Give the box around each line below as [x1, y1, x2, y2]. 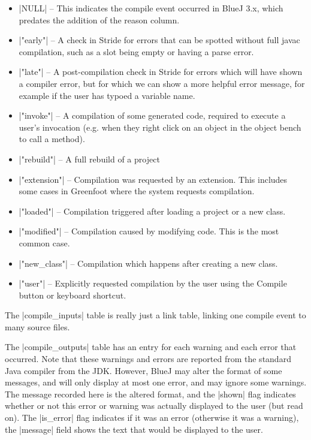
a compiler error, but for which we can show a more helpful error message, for [19, 77, 305, 89]
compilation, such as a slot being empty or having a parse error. [19, 45, 254, 58]
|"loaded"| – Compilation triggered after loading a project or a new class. [19, 204, 286, 217]
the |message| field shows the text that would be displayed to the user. [5, 423, 263, 435]
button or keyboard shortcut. [19, 288, 126, 301]
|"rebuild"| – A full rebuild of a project [19, 152, 160, 165]
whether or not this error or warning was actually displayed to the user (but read [5, 399, 303, 412]
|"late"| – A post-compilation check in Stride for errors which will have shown [19, 65, 303, 78]
